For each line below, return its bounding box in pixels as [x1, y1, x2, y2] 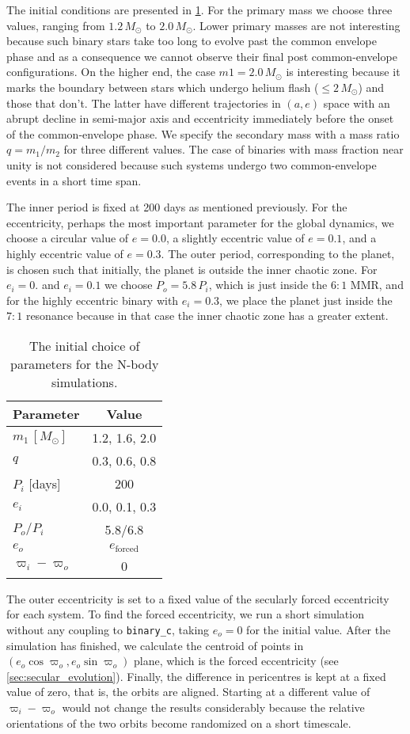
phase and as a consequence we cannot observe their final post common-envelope [6, 48, 397, 64]
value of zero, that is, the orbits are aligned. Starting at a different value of [6, 683, 370, 700]
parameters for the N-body [10, 354, 159, 373]
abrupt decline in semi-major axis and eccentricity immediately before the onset [6, 110, 394, 127]
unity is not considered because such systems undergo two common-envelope [6, 156, 377, 173]
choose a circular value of [6, 230, 129, 246]
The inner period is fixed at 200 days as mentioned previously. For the [6, 199, 347, 215]
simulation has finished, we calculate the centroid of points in [6, 637, 304, 653]
